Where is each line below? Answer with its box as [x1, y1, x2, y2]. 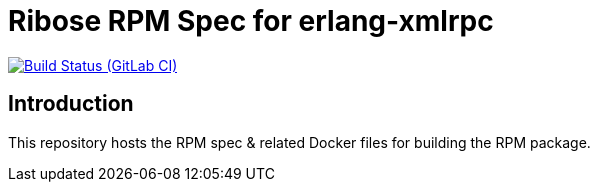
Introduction [8, 91, 134, 117]
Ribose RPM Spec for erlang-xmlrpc [8, 4, 494, 38]
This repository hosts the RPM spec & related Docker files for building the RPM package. [8, 133, 591, 151]
